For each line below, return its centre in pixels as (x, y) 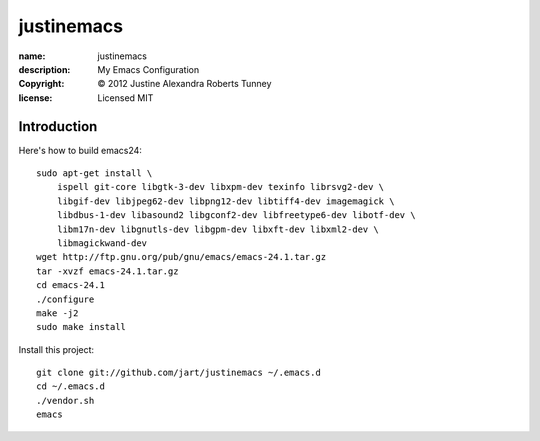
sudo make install (81, 327)
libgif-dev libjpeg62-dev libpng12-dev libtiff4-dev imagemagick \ (225, 201)
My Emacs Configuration (148, 69)
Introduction (58, 126)
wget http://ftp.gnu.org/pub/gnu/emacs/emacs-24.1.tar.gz (181, 257)
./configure (65, 299)
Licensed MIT (125, 97)
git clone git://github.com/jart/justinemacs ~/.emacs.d (179, 373)
